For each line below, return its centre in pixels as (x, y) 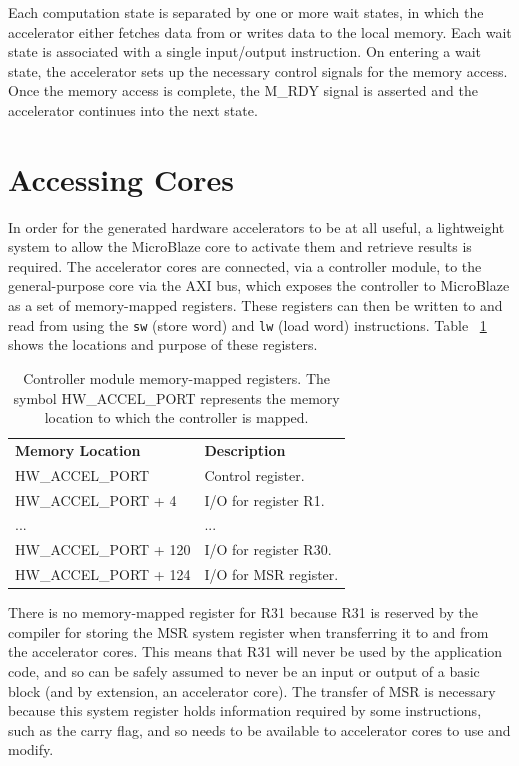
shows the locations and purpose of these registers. (163, 344)
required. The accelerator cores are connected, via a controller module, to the (245, 265)
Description (245, 449)
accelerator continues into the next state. (133, 109)
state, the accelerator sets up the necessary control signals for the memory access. (258, 70)
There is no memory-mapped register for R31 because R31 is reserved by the (243, 612)
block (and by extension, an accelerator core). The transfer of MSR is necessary (252, 690)
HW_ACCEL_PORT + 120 (103, 549)
